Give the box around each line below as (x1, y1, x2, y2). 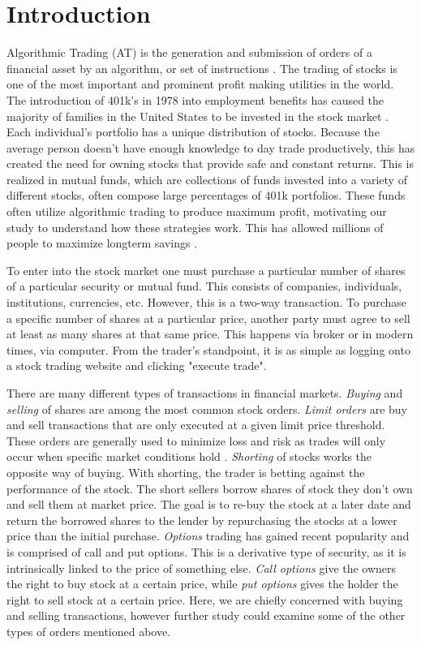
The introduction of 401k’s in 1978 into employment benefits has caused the (6, 91, 384, 108)
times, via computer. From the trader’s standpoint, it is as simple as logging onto (6, 341, 410, 358)
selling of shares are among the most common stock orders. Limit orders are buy (6, 400, 408, 417)
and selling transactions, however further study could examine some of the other (6, 607, 406, 624)
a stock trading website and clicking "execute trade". (6, 357, 267, 374)
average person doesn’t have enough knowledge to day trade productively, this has (6, 139, 415, 156)
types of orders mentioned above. (6, 622, 171, 639)
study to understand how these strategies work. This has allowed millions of (6, 218, 384, 235)
